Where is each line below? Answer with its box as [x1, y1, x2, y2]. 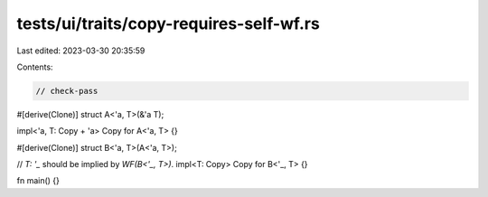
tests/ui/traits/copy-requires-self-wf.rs [16, 14, 320, 33]
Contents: [16, 61, 53, 72]
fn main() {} [16, 175, 61, 186]
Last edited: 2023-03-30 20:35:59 [16, 45, 145, 56]
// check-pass [35, 86, 99, 96]
